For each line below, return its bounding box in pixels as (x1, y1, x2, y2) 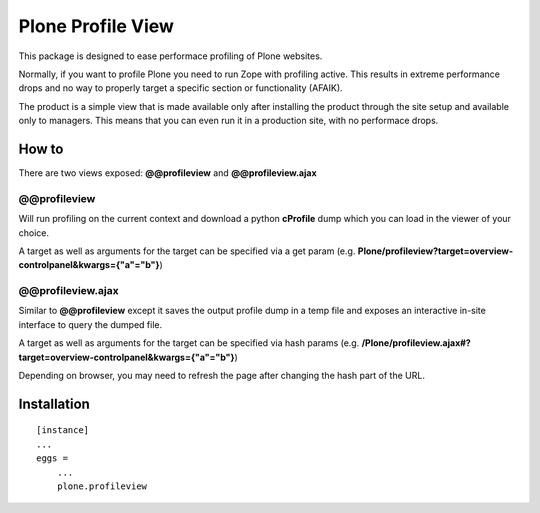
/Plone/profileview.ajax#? (361, 337, 472, 349)
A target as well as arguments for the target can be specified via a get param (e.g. (18, 245, 356, 257)
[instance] (36, 425, 90, 436)
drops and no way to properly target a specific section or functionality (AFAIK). (18, 82, 344, 94)
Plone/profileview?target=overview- (357, 245, 514, 257)
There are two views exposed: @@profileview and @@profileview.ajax (18, 167, 317, 179)
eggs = (36, 453, 69, 464)
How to (18, 140, 64, 157)
